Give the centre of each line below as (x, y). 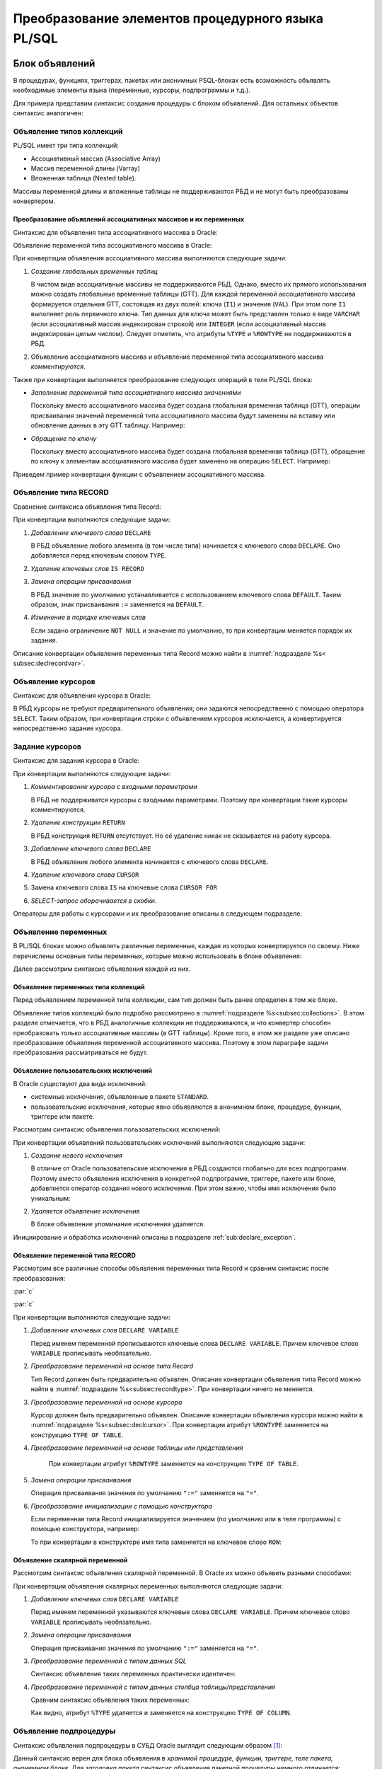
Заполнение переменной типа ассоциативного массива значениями (136, 392)
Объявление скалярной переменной (70, 1560)
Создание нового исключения (77, 1156)
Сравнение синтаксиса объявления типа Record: (87, 507)
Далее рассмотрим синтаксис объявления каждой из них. (102, 969)
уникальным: (51, 1198)
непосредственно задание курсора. (68, 728)
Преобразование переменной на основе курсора (106, 1402)
